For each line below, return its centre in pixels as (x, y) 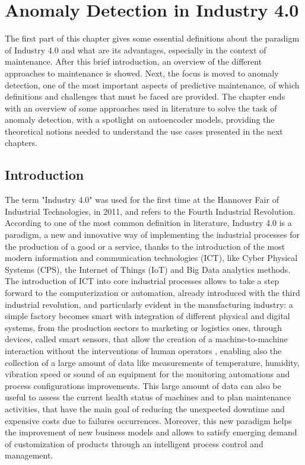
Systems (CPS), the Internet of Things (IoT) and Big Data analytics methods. (148, 269)
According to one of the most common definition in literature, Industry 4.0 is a (148, 223)
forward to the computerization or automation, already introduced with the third (152, 293)
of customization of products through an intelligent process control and (134, 443)
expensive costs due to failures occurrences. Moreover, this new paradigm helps (148, 420)
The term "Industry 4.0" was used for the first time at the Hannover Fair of (142, 200)
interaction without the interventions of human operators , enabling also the (143, 350)
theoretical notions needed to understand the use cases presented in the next (144, 131)
